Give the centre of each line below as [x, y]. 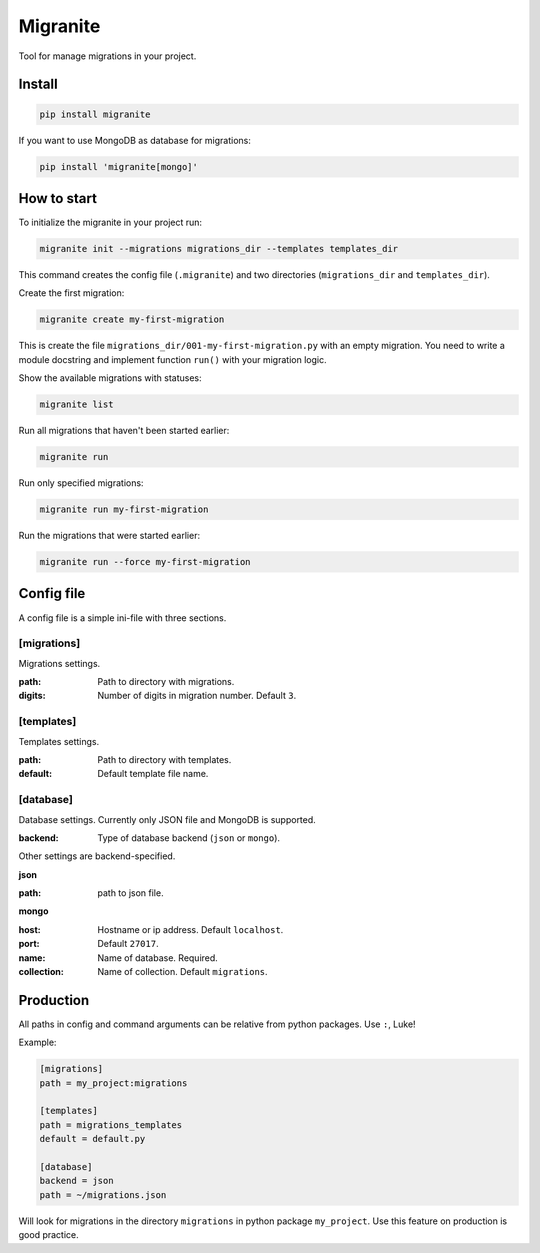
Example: [37, 1042]
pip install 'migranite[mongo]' [119, 166]
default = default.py [92, 1139]
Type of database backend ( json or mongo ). [188, 837]
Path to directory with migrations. [166, 682]
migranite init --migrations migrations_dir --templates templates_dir [219, 248]
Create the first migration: [71, 293]
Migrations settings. [59, 663]
